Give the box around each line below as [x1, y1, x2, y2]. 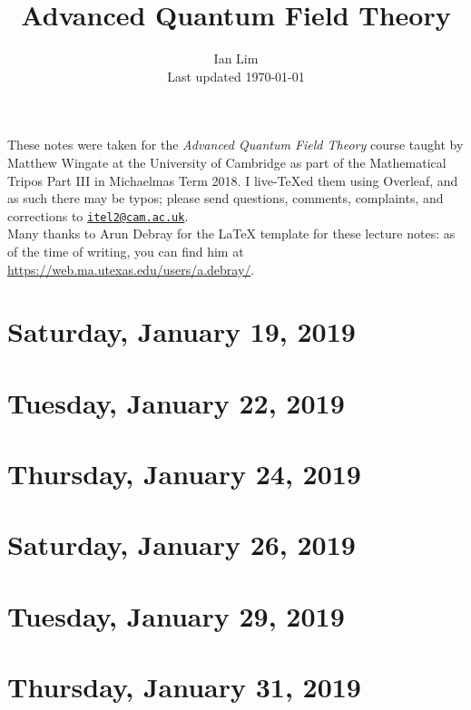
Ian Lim [213, 49, 259, 68]
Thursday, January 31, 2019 [7, 668, 361, 705]
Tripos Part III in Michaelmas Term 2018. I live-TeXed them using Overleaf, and [7, 170, 458, 190]
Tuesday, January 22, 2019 [7, 384, 345, 421]
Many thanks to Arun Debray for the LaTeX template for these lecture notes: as [7, 224, 456, 243]
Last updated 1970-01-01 [167, 66, 305, 85]
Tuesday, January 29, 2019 [7, 597, 345, 634]
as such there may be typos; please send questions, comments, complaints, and [7, 189, 444, 208]
